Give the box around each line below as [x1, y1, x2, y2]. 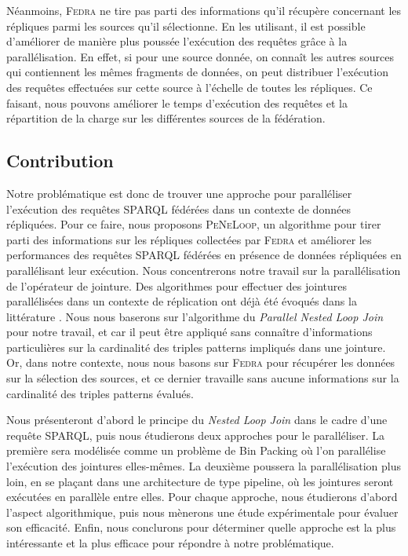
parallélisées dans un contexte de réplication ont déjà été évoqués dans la [6, 293, 357, 309]
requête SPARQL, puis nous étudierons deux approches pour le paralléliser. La [6, 426, 385, 443]
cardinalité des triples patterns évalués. [6, 385, 194, 401]
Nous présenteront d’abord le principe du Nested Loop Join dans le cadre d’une [6, 412, 388, 428]
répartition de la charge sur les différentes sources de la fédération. [6, 110, 326, 126]
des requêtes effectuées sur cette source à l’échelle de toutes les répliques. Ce [6, 79, 373, 95]
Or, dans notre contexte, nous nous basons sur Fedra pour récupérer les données [6, 354, 395, 371]
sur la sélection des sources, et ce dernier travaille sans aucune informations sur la [6, 370, 399, 386]
